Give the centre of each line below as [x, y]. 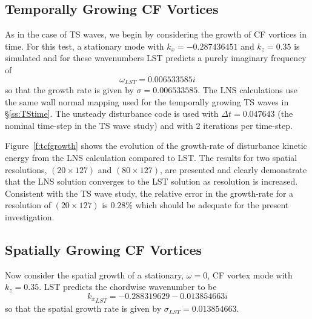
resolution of [28, 205]
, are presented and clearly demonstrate [234, 169]
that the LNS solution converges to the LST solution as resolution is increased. [151, 181]
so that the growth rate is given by [69, 90]
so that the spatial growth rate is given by [83, 308]
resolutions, [26, 169]
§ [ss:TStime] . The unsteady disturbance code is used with [112, 113]
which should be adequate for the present [212, 205]
